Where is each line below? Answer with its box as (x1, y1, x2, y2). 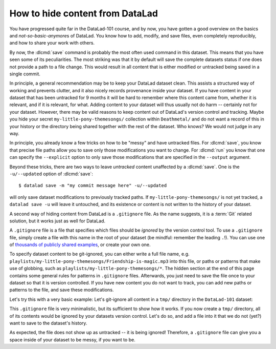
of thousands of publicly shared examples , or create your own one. (9, 241, 151, 248)
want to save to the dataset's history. (9, 320, 87, 326)
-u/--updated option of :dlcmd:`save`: (9, 171, 93, 177)
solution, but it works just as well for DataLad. (9, 218, 106, 224)
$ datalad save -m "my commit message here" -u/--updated (18, 182, 167, 189)
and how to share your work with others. (9, 40, 95, 46)
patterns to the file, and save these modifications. (9, 287, 114, 293)
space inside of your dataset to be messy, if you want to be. (9, 336, 135, 343)
